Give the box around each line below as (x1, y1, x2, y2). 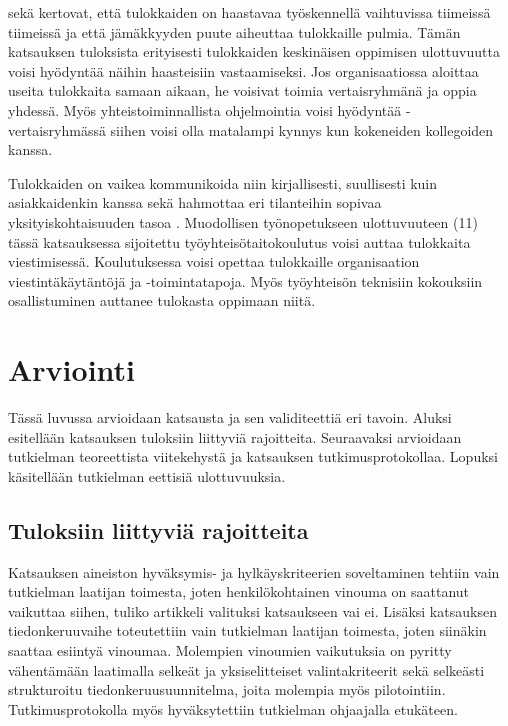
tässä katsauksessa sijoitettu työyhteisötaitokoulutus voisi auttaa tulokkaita (8, 231, 471, 252)
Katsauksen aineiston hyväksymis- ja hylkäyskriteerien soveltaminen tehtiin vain (8, 561, 500, 582)
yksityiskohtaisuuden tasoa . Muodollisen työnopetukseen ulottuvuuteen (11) (8, 211, 478, 232)
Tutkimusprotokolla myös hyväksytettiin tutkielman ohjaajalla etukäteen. (8, 698, 458, 719)
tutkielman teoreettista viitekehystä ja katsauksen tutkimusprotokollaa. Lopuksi (8, 446, 498, 467)
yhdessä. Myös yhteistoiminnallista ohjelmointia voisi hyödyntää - (8, 99, 411, 120)
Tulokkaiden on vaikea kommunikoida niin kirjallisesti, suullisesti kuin (8, 172, 438, 193)
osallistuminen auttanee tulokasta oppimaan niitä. (8, 290, 316, 311)
